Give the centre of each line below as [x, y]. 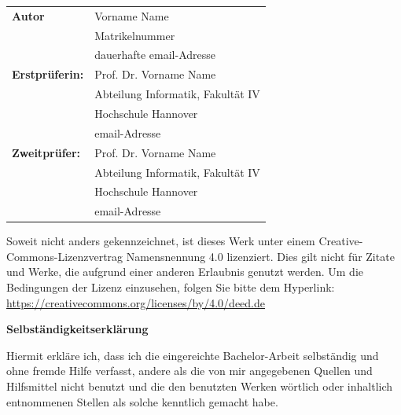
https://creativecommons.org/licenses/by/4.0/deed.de [136, 302]
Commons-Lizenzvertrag [65, 256]
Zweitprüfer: [46, 152]
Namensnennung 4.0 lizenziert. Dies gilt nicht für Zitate [260, 256]
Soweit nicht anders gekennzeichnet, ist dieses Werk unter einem [161, 241]
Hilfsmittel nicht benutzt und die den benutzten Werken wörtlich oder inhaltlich [200, 386]
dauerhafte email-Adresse [155, 55]
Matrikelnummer [135, 35]
